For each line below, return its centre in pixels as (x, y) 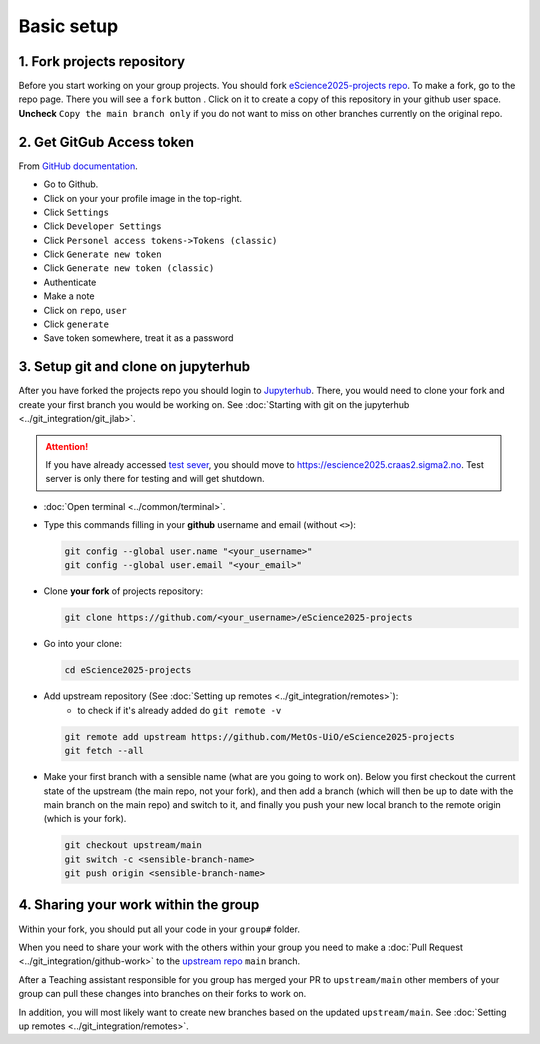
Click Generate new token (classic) (129, 268)
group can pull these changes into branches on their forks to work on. (162, 994)
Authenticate (70, 282)
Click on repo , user (85, 310)
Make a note (69, 296)
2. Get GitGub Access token (106, 141)
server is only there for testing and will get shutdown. (155, 479)
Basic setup (68, 26)
